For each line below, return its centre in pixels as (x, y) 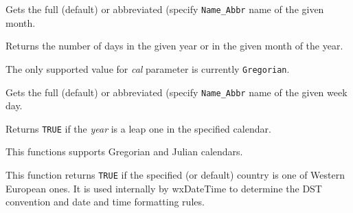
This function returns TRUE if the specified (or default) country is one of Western (175, 175)
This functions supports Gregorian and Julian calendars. (124, 152)
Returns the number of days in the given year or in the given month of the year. (174, 46)
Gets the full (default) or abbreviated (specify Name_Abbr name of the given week (176, 92)
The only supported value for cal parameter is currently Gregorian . (148, 68)
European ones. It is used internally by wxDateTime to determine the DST (164, 188)
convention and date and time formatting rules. (105, 202)
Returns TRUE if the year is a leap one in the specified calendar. (138, 128)
